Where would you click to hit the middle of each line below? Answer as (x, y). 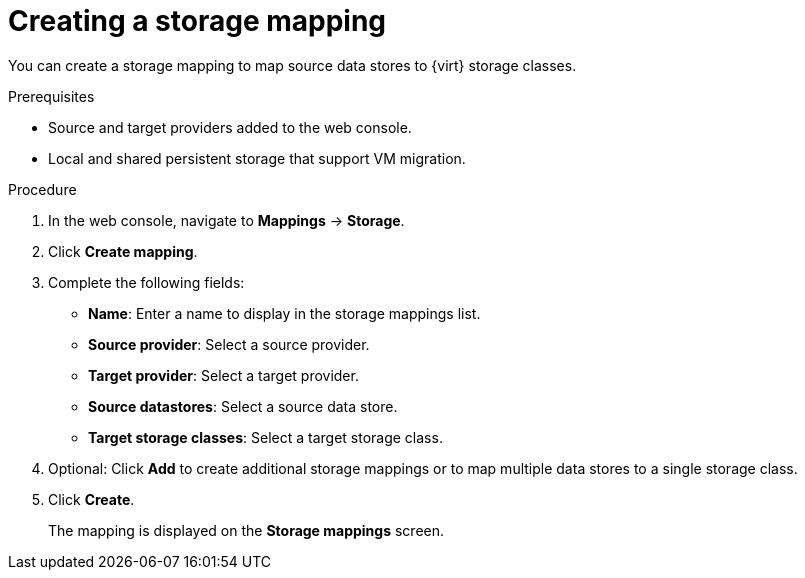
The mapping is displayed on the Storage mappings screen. (246, 530)
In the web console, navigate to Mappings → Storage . (226, 220)
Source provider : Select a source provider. (229, 344)
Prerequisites (51, 96)
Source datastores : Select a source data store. (243, 406)
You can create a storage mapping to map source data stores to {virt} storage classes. (292, 65)
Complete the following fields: (146, 282)
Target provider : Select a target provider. (223, 375)
